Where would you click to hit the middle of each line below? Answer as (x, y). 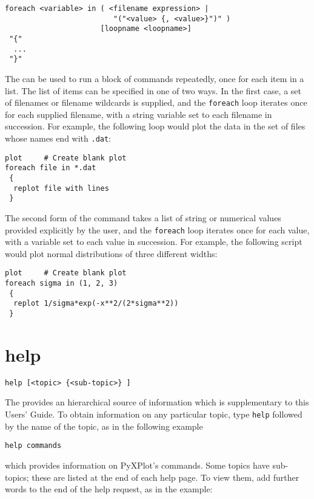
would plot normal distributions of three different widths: (111, 253)
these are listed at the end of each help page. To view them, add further (165, 477)
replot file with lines (61, 188)
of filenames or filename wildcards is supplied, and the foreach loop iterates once (156, 102)
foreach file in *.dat (51, 168)
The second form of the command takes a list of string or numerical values (143, 217)
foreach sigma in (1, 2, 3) (62, 283)
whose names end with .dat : (58, 138)
